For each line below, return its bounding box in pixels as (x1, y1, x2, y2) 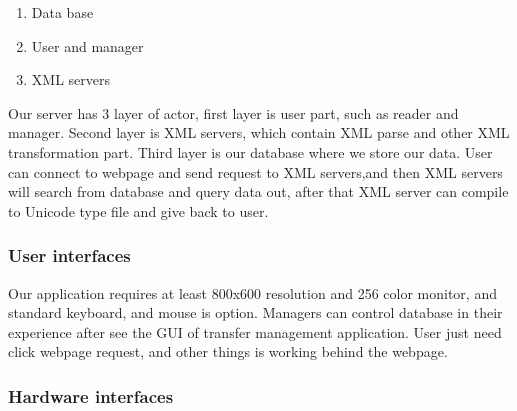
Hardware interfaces (8, 383, 174, 408)
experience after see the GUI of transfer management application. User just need (8, 321, 502, 342)
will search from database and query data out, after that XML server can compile (8, 181, 509, 202)
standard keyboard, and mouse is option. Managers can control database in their (8, 302, 503, 323)
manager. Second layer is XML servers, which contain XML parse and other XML (8, 122, 510, 143)
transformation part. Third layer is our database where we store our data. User (8, 141, 493, 162)
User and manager (31, 35, 144, 56)
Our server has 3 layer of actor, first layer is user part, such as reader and (8, 102, 459, 123)
